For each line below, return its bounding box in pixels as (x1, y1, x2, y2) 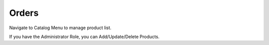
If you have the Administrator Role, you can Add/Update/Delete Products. (9, 34, 159, 40)
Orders (9, 7, 39, 18)
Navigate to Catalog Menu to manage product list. (9, 25, 112, 31)
